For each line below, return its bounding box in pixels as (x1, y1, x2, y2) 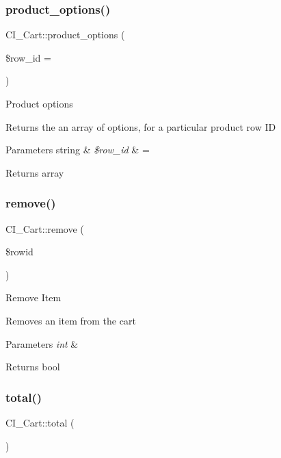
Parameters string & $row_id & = (5, 142, 150, 157)
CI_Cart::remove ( (5, 221, 84, 236)
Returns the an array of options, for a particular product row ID (5, 119, 276, 133)
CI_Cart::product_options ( (5, 27, 125, 42)
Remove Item (5, 290, 62, 305)
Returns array (5, 165, 64, 179)
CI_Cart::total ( (5, 415, 75, 429)
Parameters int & (5, 336, 79, 351)
